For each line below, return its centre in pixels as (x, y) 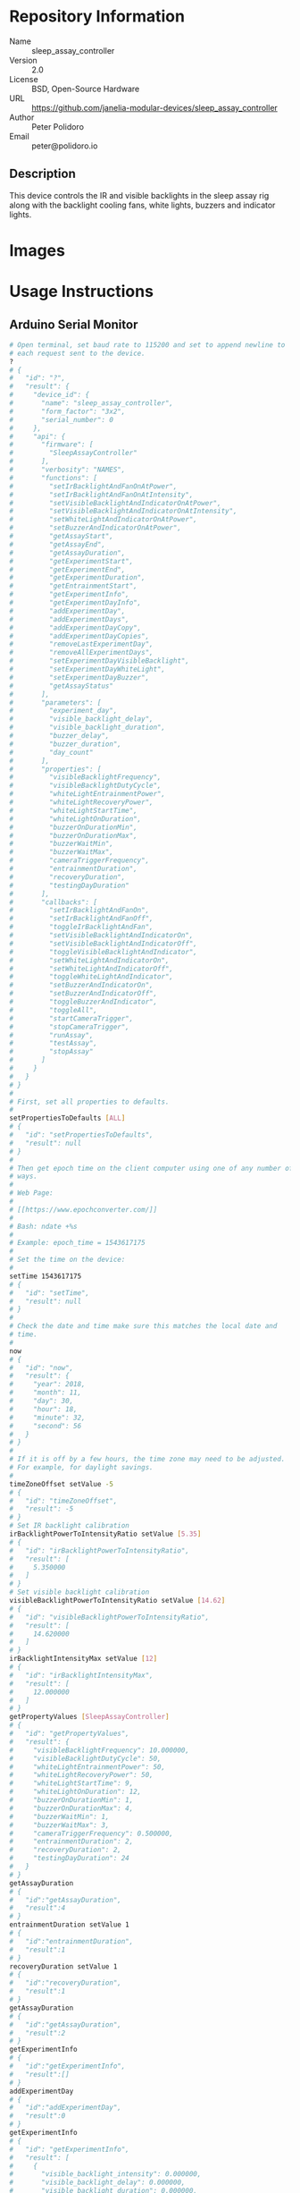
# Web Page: (31, 1193)
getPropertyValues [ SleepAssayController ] (89, 1717)
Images (37, 250)
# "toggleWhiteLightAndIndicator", (92, 977)
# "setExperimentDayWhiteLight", (87, 669)
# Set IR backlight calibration (69, 1526)
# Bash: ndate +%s (43, 1226)
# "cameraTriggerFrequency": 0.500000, (92, 1833)
